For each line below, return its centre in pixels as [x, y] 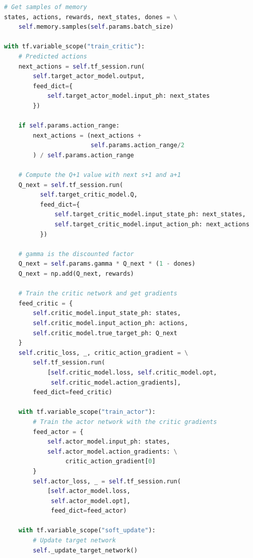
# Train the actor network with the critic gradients [125, 422]
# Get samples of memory [46, 7]
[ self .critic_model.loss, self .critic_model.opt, [132, 372]
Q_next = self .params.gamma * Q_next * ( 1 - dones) [107, 264]
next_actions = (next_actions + [87, 135]
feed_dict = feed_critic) [73, 392]
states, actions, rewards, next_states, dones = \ [91, 17]
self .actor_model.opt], [91, 501]
